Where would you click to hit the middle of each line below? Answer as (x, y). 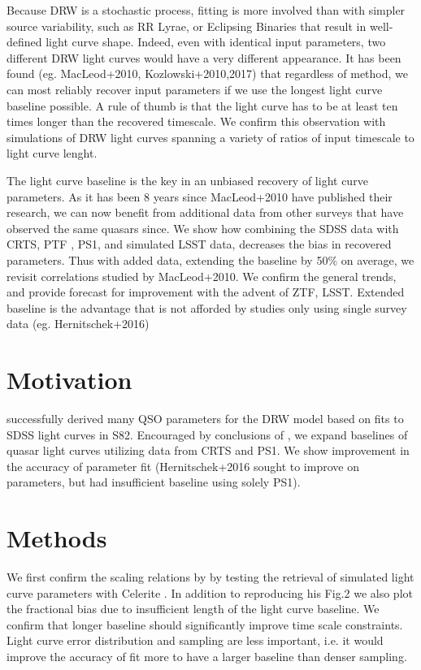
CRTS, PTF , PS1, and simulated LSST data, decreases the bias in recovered (199, 244)
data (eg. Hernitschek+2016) (78, 324)
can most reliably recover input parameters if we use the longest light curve (195, 89)
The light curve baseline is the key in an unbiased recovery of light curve (187, 180)
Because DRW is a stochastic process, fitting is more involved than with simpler (206, 10)
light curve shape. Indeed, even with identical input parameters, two (216, 42)
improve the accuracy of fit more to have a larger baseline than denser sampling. (207, 657)
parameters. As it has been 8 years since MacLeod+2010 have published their (200, 196)
